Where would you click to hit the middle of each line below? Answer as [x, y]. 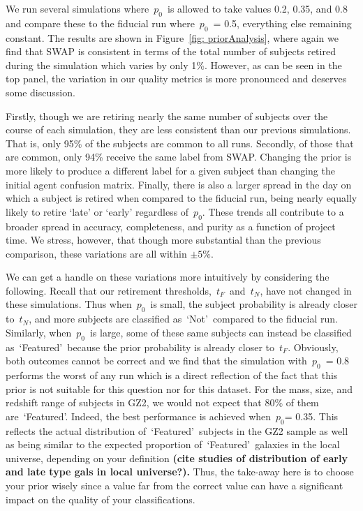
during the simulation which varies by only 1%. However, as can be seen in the [174, 65]
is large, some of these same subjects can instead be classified [221, 332]
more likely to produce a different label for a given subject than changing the [170, 170]
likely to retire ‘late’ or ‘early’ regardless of [97, 211]
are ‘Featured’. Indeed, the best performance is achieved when [139, 416]
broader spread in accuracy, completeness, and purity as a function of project [171, 226]
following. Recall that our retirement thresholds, [109, 290]
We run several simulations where [77, 8]
